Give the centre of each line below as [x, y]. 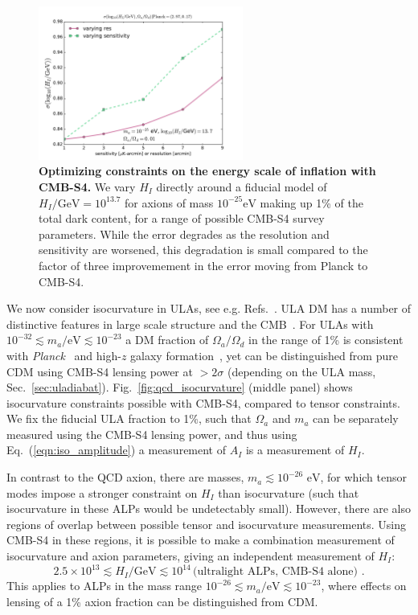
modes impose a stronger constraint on [102, 492]
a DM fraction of [167, 340]
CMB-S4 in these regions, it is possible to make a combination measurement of [201, 540]
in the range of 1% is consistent [326, 340]
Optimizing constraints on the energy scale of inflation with [207, 171]
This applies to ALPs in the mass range [104, 586]
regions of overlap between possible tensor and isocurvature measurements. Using [207, 524]
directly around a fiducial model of [242, 186]
